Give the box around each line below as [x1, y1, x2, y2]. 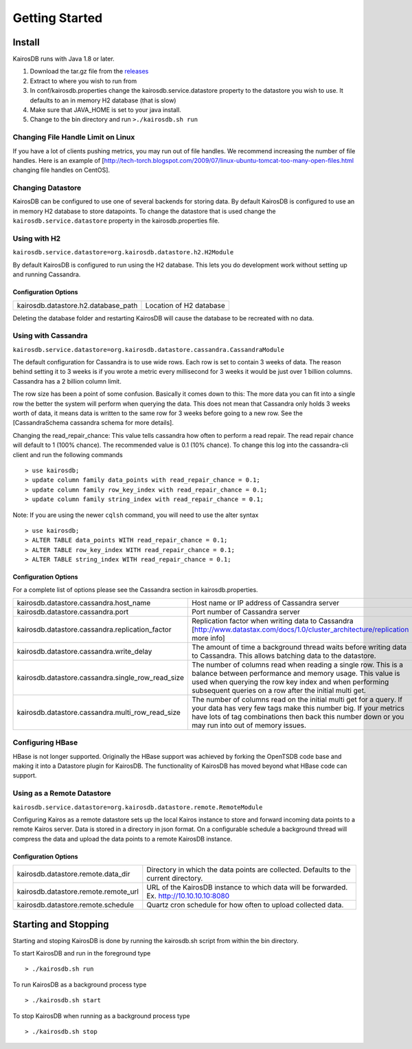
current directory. [146, 874, 203, 883]
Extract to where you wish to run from [30, 76, 137, 85]
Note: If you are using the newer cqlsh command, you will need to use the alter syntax [12, 511, 259, 519]
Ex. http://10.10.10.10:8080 [146, 891, 230, 901]
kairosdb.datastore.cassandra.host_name [16, 598, 151, 608]
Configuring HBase [12, 738, 78, 747]
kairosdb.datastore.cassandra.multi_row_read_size [16, 707, 181, 717]
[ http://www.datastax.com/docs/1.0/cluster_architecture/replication [191, 624, 409, 634]
